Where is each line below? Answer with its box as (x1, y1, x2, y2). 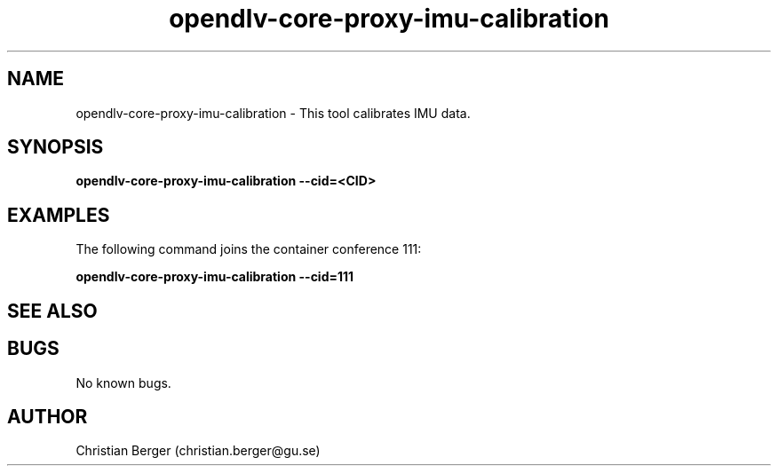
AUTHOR (7, 405, 88, 428)
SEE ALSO (7, 299, 98, 322)
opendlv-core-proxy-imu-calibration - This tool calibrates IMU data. (75, 105, 471, 121)
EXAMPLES (7, 203, 110, 226)
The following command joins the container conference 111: (75, 241, 422, 257)
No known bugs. (75, 374, 171, 390)
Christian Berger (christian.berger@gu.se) (75, 443, 321, 459)
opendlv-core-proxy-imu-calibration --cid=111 (75, 269, 354, 285)
